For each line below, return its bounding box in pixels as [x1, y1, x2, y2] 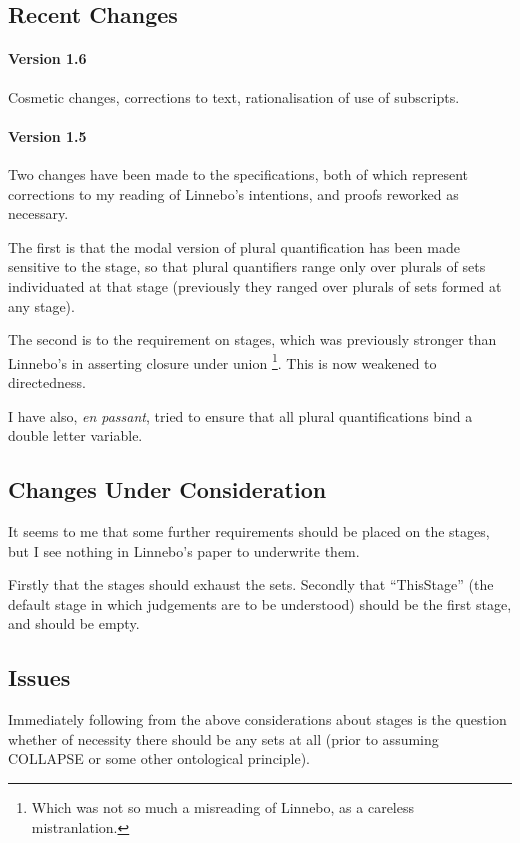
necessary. [8, 203, 69, 224]
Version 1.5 [8, 125, 87, 146]
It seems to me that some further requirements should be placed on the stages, [8, 520, 490, 541]
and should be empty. [8, 613, 140, 634]
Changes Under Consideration [8, 474, 327, 505]
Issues [8, 662, 71, 693]
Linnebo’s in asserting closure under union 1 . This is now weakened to [8, 349, 437, 373]
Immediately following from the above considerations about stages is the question [8, 709, 507, 730]
